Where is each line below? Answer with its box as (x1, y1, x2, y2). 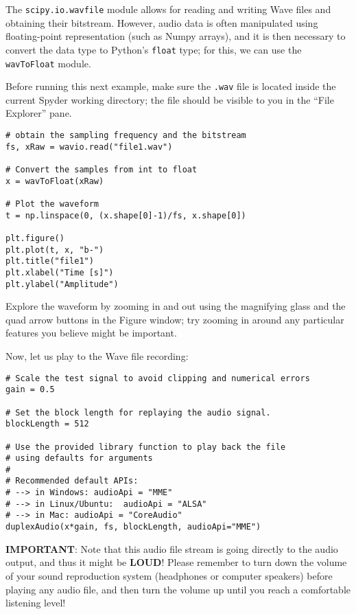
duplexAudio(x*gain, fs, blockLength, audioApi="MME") (5, 522, 261, 532)
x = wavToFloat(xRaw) (5, 176, 104, 186)
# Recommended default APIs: (5, 476, 139, 486)
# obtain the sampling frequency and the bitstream (5, 130, 246, 140)
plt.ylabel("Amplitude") (5, 279, 119, 289)
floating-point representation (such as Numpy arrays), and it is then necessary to (5, 29, 346, 43)
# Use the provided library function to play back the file (5, 442, 286, 452)
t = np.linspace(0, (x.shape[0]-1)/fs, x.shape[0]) (5, 210, 246, 220)
